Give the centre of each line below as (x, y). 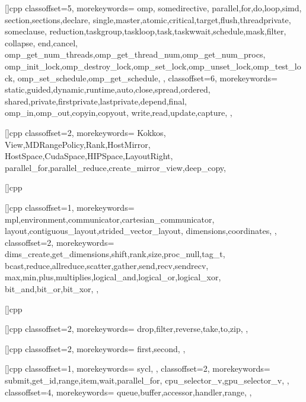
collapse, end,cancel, (41, 42)
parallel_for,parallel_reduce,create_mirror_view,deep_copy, (115, 167)
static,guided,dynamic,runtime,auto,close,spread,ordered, (108, 89)
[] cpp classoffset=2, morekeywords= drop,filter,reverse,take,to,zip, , (127, 329)
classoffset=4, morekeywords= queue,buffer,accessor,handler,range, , (128, 392)
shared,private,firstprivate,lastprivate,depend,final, (96, 101)
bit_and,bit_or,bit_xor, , (52, 289)
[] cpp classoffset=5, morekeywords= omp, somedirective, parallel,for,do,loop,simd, (153, 8)
